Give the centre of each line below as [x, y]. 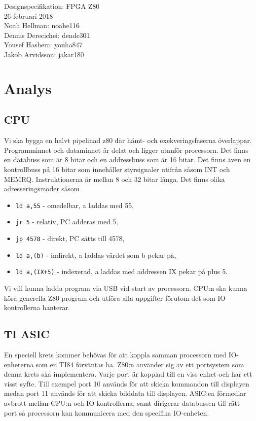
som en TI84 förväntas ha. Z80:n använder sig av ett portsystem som [140, 364]
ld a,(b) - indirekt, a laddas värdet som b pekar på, [96, 255]
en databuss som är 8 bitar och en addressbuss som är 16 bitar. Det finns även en [127, 159]
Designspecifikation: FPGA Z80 [52, 6]
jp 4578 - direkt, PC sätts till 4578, [70, 238]
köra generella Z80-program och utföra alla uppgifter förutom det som [110, 298]
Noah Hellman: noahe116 [42, 25]
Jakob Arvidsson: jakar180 [44, 54]
